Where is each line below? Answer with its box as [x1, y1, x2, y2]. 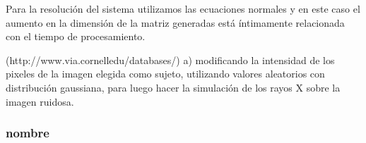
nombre [6, 124, 49, 142]
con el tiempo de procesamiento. [6, 29, 146, 44]
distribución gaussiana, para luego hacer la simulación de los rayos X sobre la [6, 80, 341, 94]
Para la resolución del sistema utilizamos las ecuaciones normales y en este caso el [6, 1, 360, 15]
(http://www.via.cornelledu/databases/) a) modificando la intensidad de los [6, 52, 335, 67]
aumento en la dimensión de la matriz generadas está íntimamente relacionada [6, 15, 345, 30]
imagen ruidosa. [6, 94, 74, 108]
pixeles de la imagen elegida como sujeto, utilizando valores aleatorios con [6, 66, 325, 81]
